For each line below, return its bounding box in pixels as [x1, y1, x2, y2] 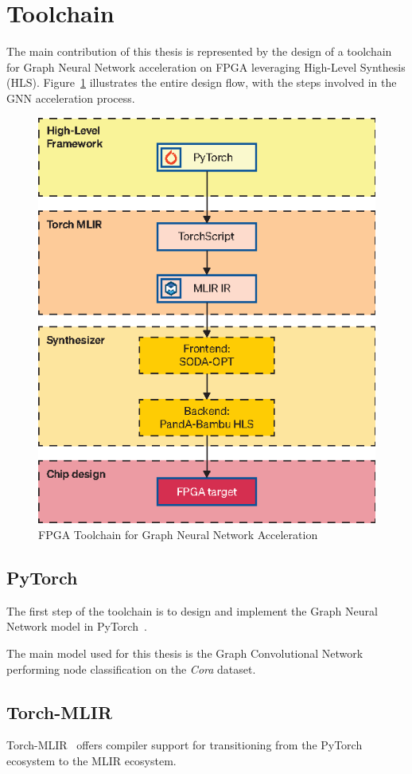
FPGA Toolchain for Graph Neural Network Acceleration [38, 526, 318, 543]
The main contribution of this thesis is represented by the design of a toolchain [6, 43, 392, 60]
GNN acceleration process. [6, 89, 135, 106]
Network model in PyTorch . [6, 618, 147, 635]
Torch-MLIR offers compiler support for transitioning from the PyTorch [6, 737, 363, 753]
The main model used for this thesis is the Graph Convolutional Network [6, 645, 363, 662]
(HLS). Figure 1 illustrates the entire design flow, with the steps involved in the [6, 74, 397, 91]
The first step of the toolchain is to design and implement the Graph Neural [6, 602, 378, 619]
